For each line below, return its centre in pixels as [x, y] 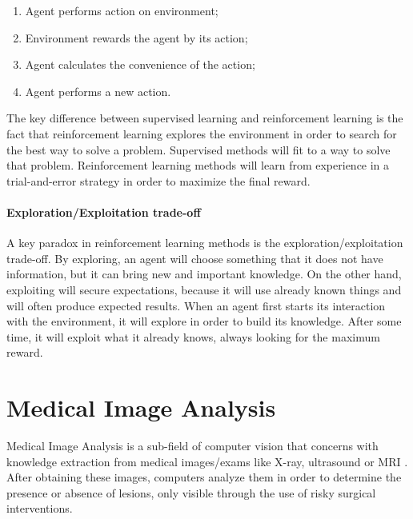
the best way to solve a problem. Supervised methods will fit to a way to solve [198, 149]
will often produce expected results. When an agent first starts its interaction [196, 305]
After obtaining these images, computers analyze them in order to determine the [204, 477]
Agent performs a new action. [98, 91]
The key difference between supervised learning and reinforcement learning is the [205, 118]
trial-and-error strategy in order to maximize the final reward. [158, 180]
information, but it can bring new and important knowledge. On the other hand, [204, 274]
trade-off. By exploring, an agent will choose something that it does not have [195, 258]
